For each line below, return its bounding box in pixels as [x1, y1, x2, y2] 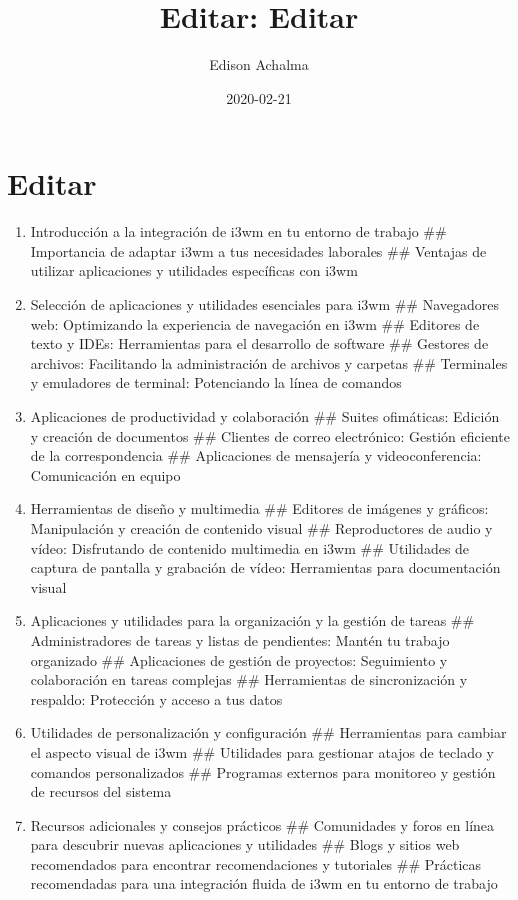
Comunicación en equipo [30, 464, 181, 485]
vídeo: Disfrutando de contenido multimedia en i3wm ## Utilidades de [30, 537, 470, 558]
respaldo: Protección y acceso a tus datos [30, 688, 283, 709]
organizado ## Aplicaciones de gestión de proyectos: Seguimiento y [30, 649, 448, 670]
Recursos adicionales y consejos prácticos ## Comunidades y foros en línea [30, 814, 495, 835]
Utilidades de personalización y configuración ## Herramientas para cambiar [30, 722, 507, 743]
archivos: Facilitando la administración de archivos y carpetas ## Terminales [30, 352, 508, 373]
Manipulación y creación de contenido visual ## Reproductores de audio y [30, 517, 493, 538]
